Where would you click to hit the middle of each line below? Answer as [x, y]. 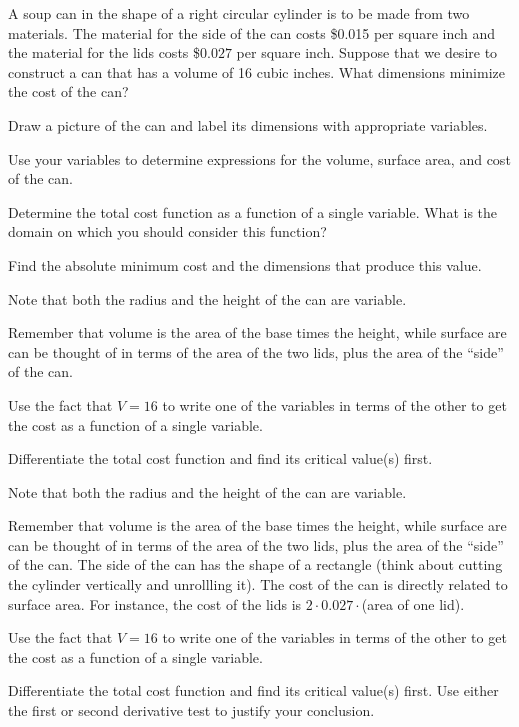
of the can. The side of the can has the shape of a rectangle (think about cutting [255, 564]
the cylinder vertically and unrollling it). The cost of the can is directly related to [258, 584]
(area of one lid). [413, 603]
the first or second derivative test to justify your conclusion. [191, 710]
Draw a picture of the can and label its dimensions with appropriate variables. [248, 124]
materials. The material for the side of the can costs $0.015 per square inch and [252, 32]
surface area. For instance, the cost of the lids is [155, 603]
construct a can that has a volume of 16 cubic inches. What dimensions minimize [256, 71]
